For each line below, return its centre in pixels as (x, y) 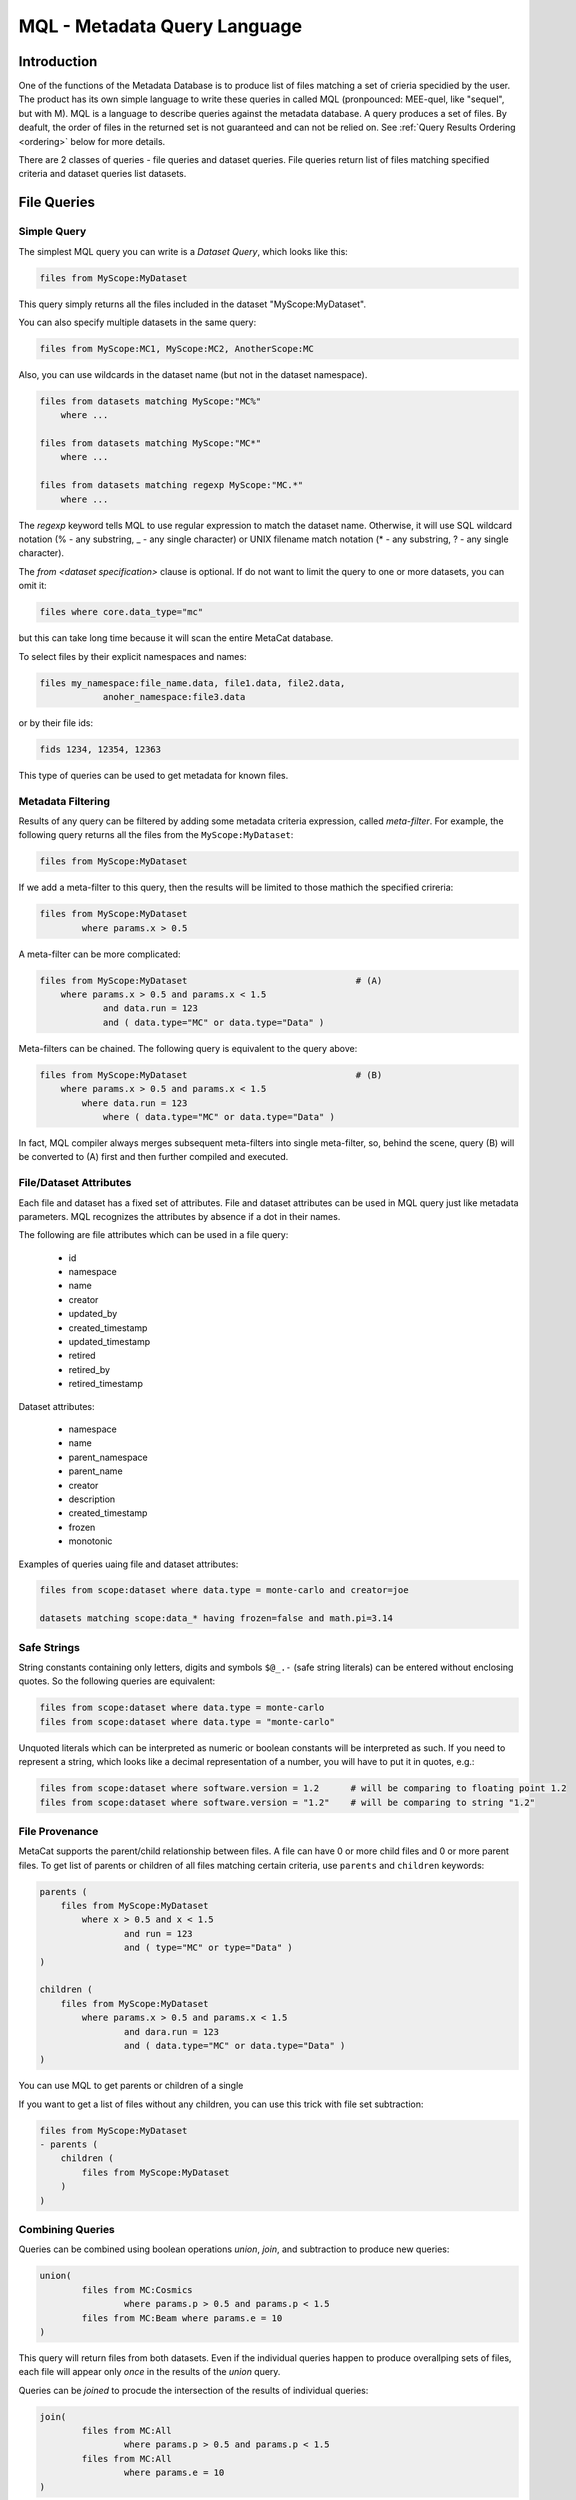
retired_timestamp (106, 1384)
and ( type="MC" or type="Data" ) (208, 1948)
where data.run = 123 (134, 1103)
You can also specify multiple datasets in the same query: (137, 322)
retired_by (89, 1369)
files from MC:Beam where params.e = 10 (182, 2318)
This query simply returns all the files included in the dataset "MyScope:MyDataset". (192, 304)
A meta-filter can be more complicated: (99, 954)
